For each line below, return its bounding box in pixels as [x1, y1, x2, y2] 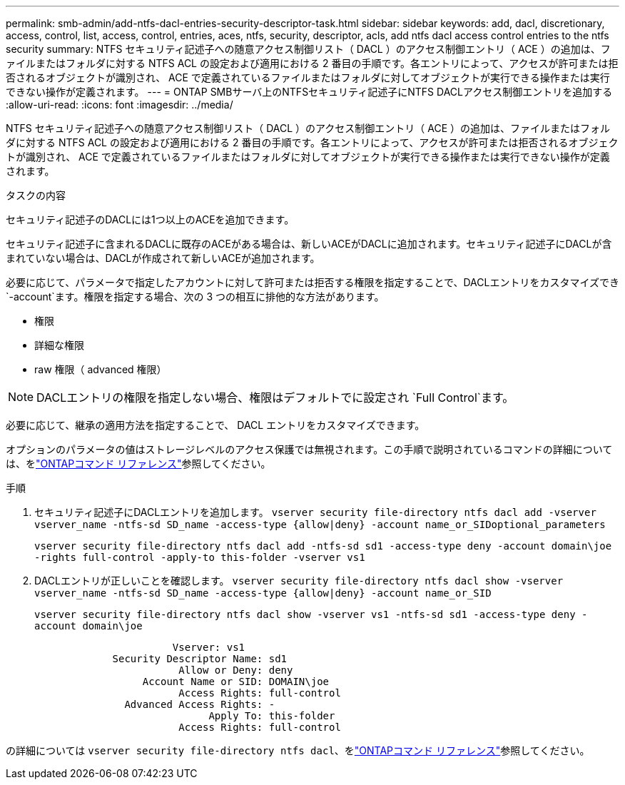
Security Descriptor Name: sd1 [112, 653, 288, 664]
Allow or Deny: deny [178, 664, 293, 676]
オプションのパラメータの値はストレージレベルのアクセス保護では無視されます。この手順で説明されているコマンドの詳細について [6, 443, 613, 455]
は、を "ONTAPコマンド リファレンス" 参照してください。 [6, 457, 271, 470]
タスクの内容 [6, 189, 66, 201]
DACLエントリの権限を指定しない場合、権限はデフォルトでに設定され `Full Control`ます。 [36, 390, 514, 405]
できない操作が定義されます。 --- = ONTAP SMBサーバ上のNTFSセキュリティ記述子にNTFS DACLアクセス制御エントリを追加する [6, 86, 613, 98]
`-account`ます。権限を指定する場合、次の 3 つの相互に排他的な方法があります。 [6, 290, 385, 303]
